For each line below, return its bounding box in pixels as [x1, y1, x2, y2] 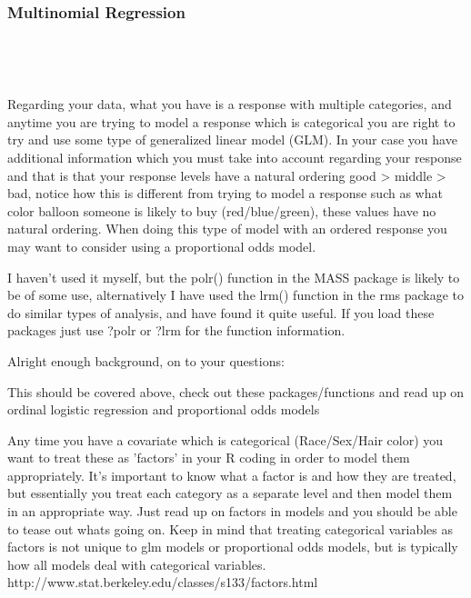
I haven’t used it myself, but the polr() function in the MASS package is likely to [7, 267, 460, 286]
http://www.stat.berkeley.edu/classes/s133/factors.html [7, 573, 318, 592]
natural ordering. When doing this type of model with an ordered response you [7, 219, 447, 238]
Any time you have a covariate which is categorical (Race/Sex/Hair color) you [7, 430, 444, 449]
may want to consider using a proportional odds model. [7, 236, 316, 255]
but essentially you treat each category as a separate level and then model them [7, 483, 453, 503]
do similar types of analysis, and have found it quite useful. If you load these [7, 303, 435, 322]
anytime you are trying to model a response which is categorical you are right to [7, 112, 456, 131]
